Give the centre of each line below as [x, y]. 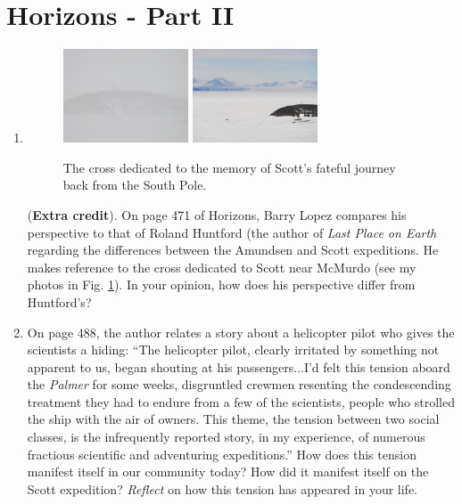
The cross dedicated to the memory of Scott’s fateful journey [229, 167]
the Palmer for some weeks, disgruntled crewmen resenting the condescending [239, 384]
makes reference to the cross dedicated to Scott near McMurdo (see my [222, 267]
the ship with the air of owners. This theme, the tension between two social [233, 419]
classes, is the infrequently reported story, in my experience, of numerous [226, 437]
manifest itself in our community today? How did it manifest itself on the [228, 471]
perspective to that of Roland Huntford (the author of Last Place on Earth [232, 232]
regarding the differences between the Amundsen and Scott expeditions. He [233, 250]
